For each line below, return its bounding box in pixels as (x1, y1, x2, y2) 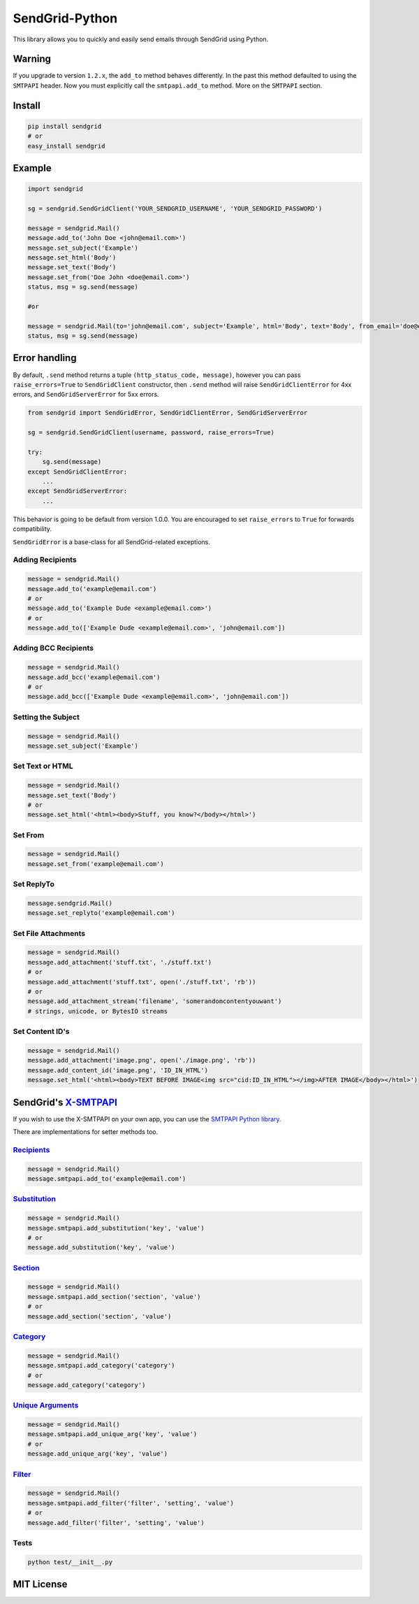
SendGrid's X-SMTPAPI (13, 1096, 118, 1108)
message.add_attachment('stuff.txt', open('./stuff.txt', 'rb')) (27, 978, 256, 986)
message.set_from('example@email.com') (27, 860, 164, 867)
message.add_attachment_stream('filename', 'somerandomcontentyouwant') (27, 998, 282, 1005)
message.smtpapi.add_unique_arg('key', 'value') (27, 1431, 198, 1438)
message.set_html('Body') (27, 253, 117, 262)
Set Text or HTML (13, 761, 73, 771)
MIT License (13, 1578, 68, 1591)
